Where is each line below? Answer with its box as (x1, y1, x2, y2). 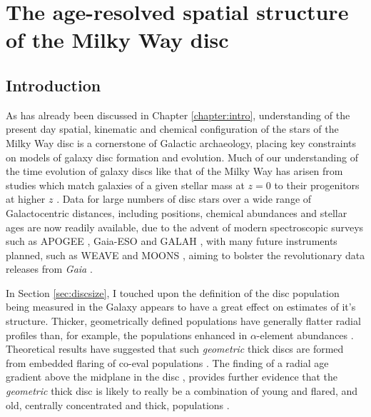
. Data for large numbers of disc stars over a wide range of (56, 191, 312, 206)
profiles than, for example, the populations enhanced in (6, 327, 248, 342)
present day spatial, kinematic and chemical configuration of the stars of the (6, 121, 339, 136)
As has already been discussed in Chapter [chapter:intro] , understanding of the (6, 107, 350, 122)
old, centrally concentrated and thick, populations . (6, 397, 230, 412)
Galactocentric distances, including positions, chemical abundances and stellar (6, 205, 347, 220)
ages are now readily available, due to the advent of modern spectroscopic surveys (6, 219, 364, 234)
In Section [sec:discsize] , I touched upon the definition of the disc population (6, 285, 340, 300)
